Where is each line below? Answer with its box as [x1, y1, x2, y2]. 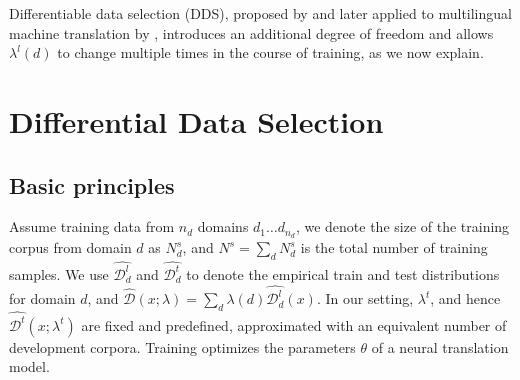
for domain [9, 288, 76, 309]
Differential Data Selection [9, 100, 384, 141]
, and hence [430, 288, 501, 309]
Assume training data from [9, 216, 175, 237]
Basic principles [9, 169, 175, 200]
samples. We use [9, 263, 109, 284]
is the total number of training [300, 237, 488, 258]
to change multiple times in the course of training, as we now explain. [57, 42, 484, 63]
